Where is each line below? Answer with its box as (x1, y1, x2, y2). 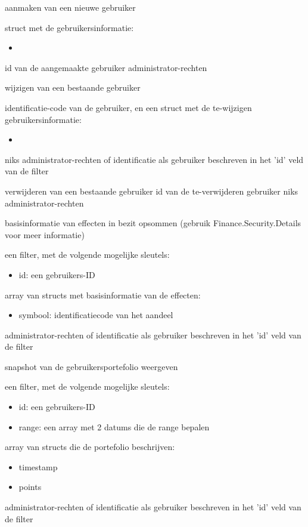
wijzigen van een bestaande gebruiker (5, 81, 141, 94)
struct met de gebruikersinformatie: (5, 21, 134, 33)
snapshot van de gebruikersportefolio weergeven (5, 360, 178, 372)
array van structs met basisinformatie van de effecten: (5, 288, 201, 301)
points (18, 480, 42, 493)
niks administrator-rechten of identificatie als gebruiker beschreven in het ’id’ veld (5, 153, 304, 165)
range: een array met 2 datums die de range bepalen (18, 420, 210, 433)
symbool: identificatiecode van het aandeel (18, 309, 173, 321)
